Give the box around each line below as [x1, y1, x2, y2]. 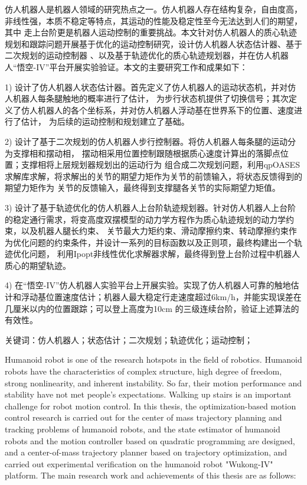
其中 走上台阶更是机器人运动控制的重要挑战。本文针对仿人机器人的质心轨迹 [5, 26, 297, 38]
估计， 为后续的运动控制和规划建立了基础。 [21, 115, 190, 128]
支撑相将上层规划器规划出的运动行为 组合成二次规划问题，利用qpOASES [21, 158, 300, 171]
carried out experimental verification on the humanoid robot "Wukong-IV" [5, 457, 273, 470]
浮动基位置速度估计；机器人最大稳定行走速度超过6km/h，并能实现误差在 [21, 291, 302, 303]
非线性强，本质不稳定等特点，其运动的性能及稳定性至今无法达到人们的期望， [5, 14, 302, 27]
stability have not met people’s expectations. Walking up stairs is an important [5, 388, 292, 401]
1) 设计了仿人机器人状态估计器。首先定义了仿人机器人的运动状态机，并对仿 [5, 80, 296, 93]
